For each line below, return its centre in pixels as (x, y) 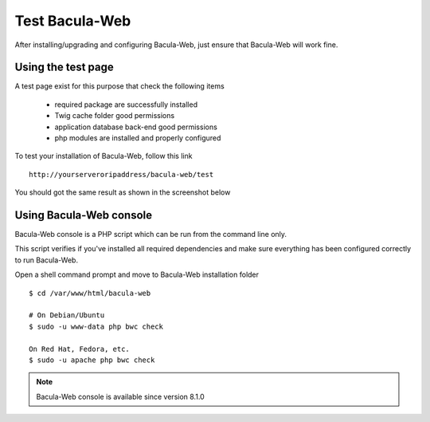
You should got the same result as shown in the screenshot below (123, 192)
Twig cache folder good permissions (115, 116)
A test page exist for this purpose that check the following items (119, 86)
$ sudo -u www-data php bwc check (96, 326)
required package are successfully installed (126, 105)
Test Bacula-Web (73, 21)
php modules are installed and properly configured (138, 138)
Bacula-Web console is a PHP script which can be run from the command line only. (150, 235)
